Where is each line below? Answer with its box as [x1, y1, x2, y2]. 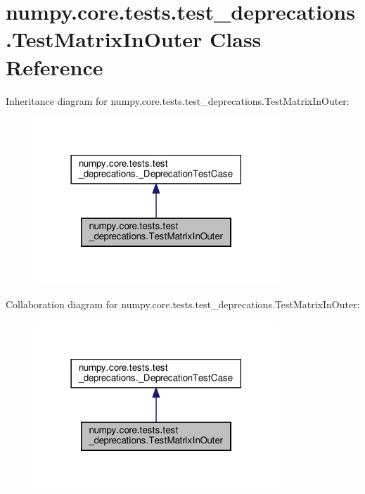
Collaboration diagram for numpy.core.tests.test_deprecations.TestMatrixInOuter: [6, 297, 360, 312]
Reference [6, 52, 103, 81]
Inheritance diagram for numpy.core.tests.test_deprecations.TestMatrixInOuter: [6, 93, 350, 108]
